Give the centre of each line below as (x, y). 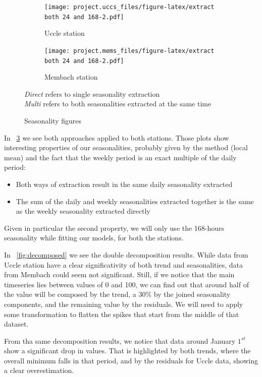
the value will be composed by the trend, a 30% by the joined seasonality (117, 294)
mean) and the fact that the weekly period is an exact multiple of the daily (120, 157)
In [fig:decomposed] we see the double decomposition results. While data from (126, 254)
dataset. (16, 324)
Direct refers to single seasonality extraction (92, 93)
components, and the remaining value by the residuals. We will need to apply (124, 304)
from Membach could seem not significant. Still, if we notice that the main (119, 274)
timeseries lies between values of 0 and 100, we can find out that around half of (126, 284)
